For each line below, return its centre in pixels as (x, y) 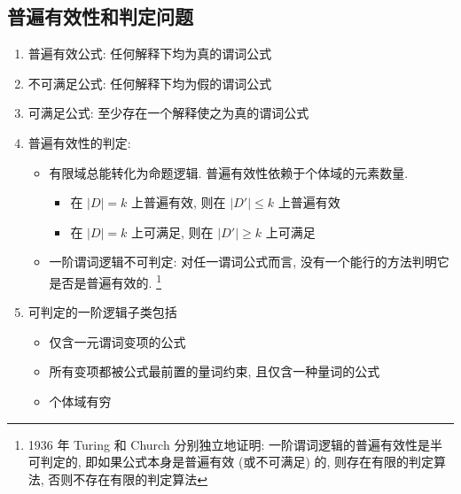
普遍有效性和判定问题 (100, 16)
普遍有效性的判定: (79, 142)
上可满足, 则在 (172, 232)
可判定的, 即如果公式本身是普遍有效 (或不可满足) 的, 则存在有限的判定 (231, 462)
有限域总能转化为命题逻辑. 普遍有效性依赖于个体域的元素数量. (229, 172)
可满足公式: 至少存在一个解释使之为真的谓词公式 (168, 113)
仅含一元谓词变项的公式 (117, 341)
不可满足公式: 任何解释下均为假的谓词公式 (150, 83)
